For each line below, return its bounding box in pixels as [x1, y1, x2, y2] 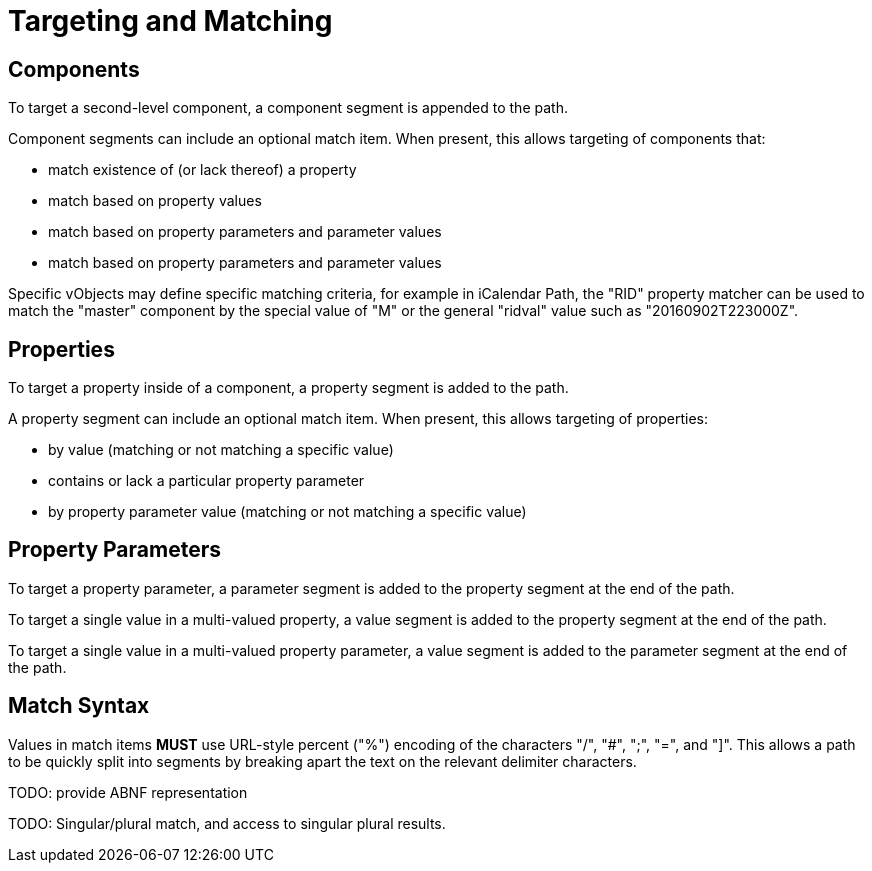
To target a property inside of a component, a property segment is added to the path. [8, 379, 569, 397]
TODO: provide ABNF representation [8, 783, 248, 801]
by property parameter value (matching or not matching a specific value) [48, 503, 527, 521]
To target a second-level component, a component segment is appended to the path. [8, 99, 568, 117]
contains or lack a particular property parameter [48, 472, 365, 490]
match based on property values [48, 192, 262, 210]
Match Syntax [8, 693, 150, 719]
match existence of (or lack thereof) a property [48, 161, 357, 179]
